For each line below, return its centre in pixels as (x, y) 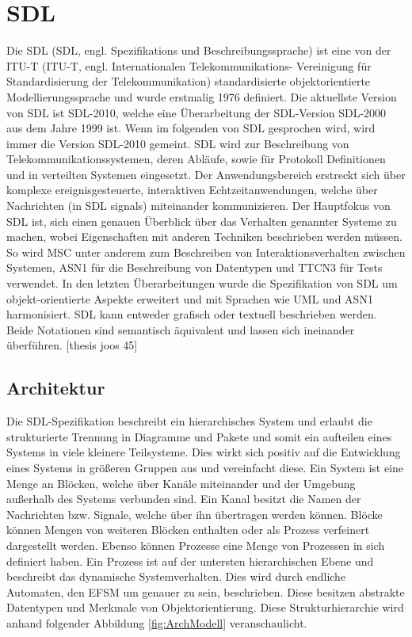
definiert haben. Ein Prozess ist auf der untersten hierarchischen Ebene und (190, 561)
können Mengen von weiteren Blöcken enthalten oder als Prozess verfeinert (188, 530)
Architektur (56, 388)
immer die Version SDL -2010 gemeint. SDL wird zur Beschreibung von (178, 143)
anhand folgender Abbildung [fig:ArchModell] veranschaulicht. (157, 622)
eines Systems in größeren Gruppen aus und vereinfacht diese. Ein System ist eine (205, 467)
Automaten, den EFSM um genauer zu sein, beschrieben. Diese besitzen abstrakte (206, 591)
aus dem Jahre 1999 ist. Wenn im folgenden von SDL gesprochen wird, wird (191, 128)
